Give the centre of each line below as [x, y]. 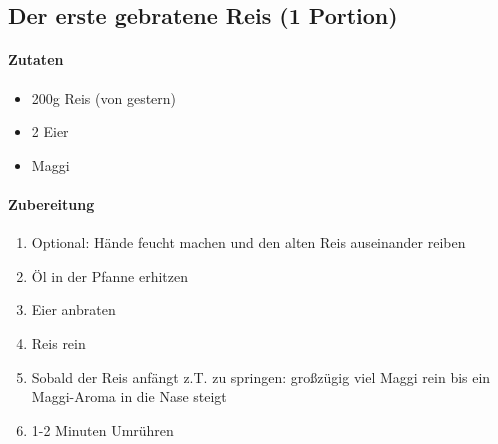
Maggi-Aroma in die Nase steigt [129, 396]
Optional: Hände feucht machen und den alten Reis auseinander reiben [248, 242]
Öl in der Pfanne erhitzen [110, 275]
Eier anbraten [73, 309]
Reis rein [58, 342]
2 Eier [50, 131]
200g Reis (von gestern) [104, 97]
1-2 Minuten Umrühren [102, 429]
